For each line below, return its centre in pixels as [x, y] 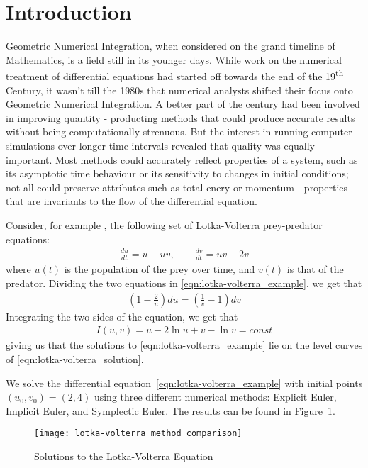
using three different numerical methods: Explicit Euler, [215, 397]
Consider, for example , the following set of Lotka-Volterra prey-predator [164, 224]
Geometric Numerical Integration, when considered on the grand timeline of [171, 46]
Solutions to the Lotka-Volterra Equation [124, 456]
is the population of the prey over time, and [160, 269]
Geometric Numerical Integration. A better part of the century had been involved [183, 104]
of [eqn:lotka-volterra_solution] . [75, 358]
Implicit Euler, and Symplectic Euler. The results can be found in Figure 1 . [171, 410]
